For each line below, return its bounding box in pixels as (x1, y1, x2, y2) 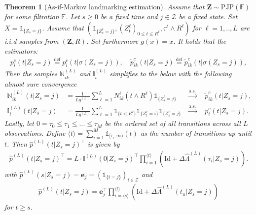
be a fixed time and (100, 11, 158, 21)
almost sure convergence (4, 78, 77, 89)
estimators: (4, 45, 38, 56)
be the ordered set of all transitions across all (105, 118, 241, 128)
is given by (87, 139, 120, 149)
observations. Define (4, 127, 66, 138)
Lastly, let (4, 118, 34, 128)
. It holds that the (173, 36, 226, 46)
